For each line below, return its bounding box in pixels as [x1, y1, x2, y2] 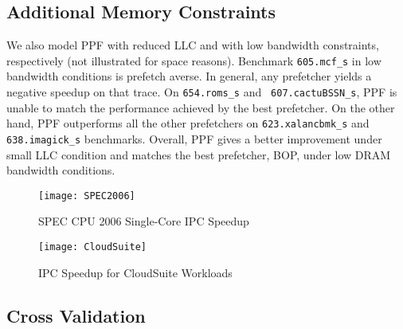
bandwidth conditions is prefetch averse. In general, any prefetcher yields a [6, 68, 372, 84]
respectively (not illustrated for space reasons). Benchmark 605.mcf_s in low [6, 52, 381, 69]
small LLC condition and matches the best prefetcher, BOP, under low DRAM [6, 146, 391, 163]
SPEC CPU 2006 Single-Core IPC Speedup [38, 213, 249, 229]
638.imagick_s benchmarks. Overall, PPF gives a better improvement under [6, 130, 382, 147]
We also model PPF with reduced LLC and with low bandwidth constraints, [6, 37, 379, 53]
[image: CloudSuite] [38, 241, 147, 253]
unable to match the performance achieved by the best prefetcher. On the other [6, 99, 395, 116]
